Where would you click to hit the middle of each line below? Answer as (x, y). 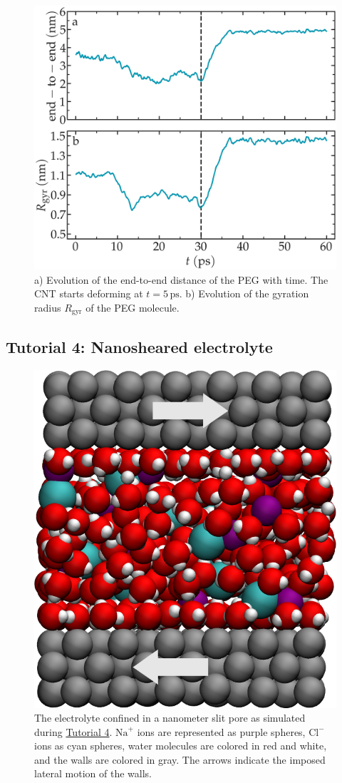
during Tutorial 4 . (73, 731)
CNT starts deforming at (89, 293)
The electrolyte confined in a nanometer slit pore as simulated (170, 718)
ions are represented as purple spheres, (221, 731)
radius (48, 307)
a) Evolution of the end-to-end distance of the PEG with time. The (181, 279)
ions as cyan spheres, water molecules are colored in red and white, (181, 746)
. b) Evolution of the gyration (244, 293)
